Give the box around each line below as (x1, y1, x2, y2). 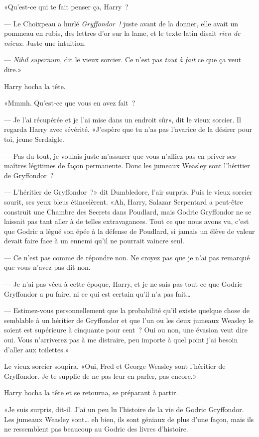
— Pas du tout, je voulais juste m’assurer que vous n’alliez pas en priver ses (4, 150, 236, 161)
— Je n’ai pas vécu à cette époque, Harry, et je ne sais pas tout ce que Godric (4, 279, 243, 289)
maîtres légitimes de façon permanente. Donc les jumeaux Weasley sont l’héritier (4, 160, 250, 171)
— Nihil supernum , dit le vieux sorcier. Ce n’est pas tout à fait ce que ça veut (4, 54, 242, 65)
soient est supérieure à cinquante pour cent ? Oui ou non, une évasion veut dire (4, 325, 248, 335)
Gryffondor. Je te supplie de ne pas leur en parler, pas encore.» (4, 370, 197, 381)
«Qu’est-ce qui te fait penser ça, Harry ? (4, 1, 129, 11)
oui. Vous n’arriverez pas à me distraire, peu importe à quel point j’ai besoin (4, 334, 238, 345)
